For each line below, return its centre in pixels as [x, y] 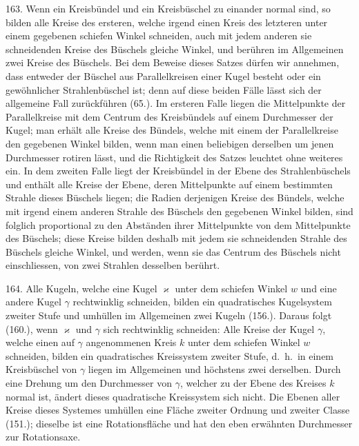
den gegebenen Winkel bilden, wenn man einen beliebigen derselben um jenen [170, 143]
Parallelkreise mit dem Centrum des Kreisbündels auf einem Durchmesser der [169, 116]
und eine [319, 288]
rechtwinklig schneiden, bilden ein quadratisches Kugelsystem [202, 302]
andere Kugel [33, 302]
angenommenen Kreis [131, 342]
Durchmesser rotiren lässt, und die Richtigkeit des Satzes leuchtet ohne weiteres [174, 157]
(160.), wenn [32, 328]
